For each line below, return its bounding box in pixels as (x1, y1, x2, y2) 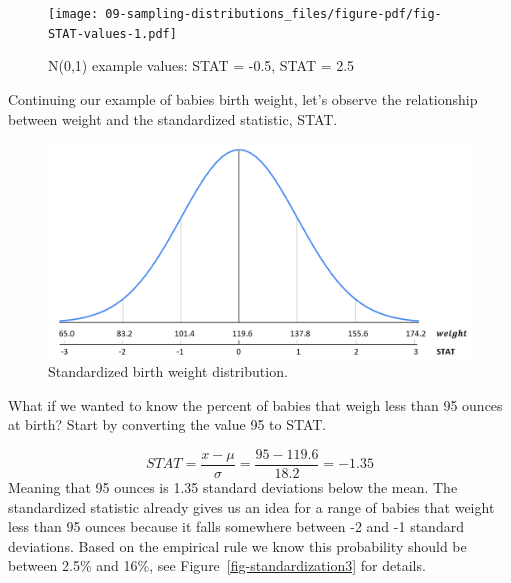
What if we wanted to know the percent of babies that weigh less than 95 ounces (8, 394, 503, 415)
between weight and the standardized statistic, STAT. (8, 108, 338, 129)
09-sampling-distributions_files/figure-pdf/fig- (105, 7, 442, 21)
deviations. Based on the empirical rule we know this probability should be (8, 535, 467, 556)
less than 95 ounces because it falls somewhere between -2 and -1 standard (8, 516, 464, 537)
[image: (48, 7, 99, 21)
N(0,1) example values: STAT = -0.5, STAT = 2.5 (48, 55, 355, 76)
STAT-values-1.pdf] (48, 26, 177, 41)
